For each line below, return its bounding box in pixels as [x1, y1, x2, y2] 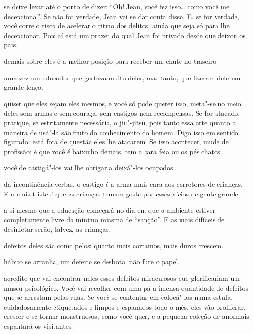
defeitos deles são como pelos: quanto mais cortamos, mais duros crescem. [4, 240, 224, 250]
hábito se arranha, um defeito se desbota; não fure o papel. [4, 256, 180, 267]
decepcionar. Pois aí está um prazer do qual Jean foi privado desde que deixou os [4, 30, 246, 40]
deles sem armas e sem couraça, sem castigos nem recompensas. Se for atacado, [4, 108, 240, 118]
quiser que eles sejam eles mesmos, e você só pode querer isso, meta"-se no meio [4, 98, 241, 108]
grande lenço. [4, 82, 43, 92]
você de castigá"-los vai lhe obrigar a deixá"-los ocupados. [4, 162, 175, 173]
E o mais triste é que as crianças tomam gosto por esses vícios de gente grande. [4, 188, 240, 198]
